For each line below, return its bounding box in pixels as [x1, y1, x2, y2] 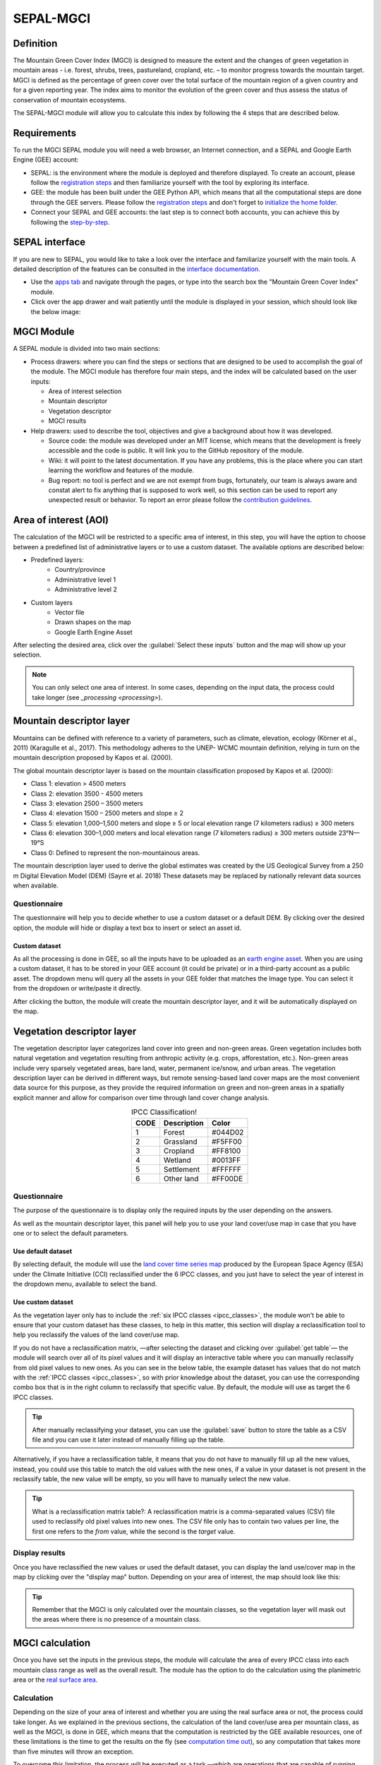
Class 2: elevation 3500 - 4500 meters [30, 789, 143, 798]
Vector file [54, 608, 85, 616]
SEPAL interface [13, 237, 86, 249]
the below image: [30, 307, 81, 316]
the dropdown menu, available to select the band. [13, 1280, 157, 1288]
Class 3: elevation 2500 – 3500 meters [30, 798, 144, 808]
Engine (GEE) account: [13, 155, 79, 164]
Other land [163, 1173, 199, 1183]
